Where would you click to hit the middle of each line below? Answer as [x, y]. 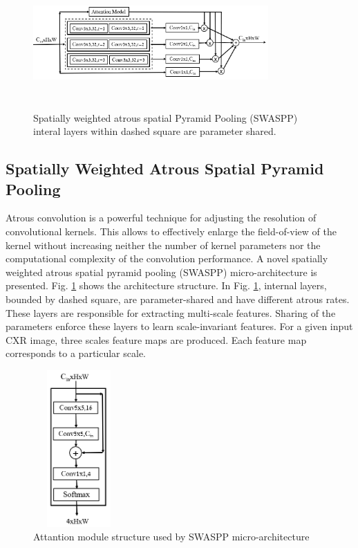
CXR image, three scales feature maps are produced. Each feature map [156, 339]
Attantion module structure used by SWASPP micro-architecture [171, 537]
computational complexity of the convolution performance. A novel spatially [167, 258]
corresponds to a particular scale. [76, 353]
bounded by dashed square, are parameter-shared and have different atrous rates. [178, 299]
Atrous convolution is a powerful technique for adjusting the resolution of [161, 218]
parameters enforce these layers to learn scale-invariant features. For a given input [179, 326]
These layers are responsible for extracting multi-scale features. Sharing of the [171, 312]
